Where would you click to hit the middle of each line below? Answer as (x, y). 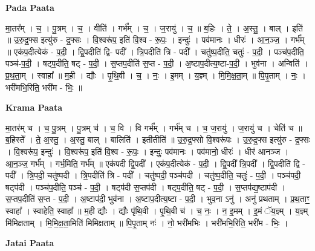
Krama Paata (34, 107)
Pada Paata (30, 7)
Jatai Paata (30, 243)
